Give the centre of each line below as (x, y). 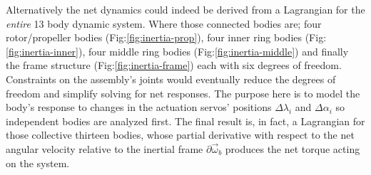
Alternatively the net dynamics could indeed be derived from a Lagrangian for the (185, 9)
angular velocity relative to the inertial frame (105, 148)
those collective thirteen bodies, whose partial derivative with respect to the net (180, 135)
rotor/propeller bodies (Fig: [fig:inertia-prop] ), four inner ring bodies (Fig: (166, 37)
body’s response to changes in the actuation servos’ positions (139, 107)
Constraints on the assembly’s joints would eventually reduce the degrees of (171, 79)
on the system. (38, 163)
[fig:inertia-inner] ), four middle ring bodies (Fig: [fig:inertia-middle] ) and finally (177, 51)
